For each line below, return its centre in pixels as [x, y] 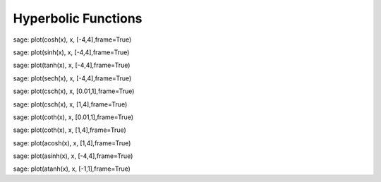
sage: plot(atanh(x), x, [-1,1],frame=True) [72, 169]
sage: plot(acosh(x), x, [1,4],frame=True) [72, 143]
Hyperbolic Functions [78, 18]
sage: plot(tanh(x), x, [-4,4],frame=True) [72, 65]
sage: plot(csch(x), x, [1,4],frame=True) [70, 104]
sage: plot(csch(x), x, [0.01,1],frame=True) [74, 91]
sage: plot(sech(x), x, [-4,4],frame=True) [72, 78]
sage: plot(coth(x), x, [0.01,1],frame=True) [73, 117]
